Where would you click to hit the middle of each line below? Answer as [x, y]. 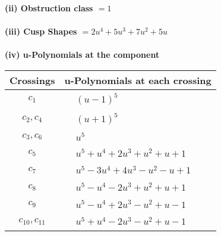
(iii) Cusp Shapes [41, 31]
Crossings [32, 80]
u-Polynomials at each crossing [138, 80]
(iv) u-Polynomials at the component [82, 55]
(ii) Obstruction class [49, 8]
